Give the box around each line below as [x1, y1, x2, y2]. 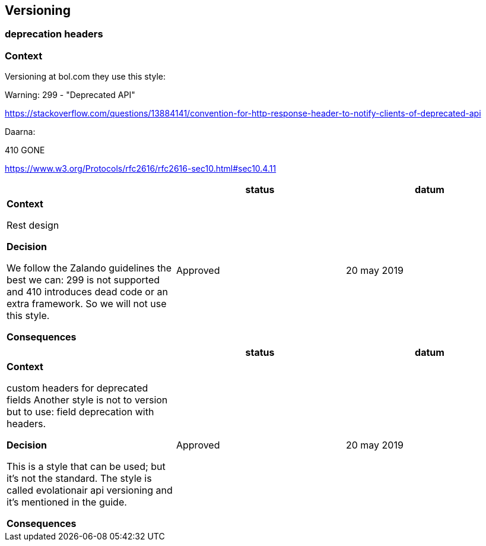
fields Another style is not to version [7, 394, 168, 406]
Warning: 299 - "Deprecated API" [5, 90, 135, 100]
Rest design [7, 219, 59, 232]
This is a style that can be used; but [7, 460, 166, 473]
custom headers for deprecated [7, 382, 148, 394]
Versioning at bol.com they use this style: [5, 71, 166, 82]
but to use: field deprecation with [7, 406, 154, 418]
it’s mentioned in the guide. [7, 496, 127, 509]
